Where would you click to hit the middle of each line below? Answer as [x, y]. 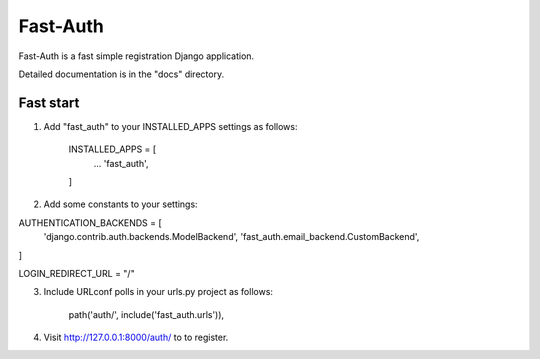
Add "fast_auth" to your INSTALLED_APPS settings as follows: [170, 126]
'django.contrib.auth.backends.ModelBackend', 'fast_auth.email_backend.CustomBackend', [231, 237]
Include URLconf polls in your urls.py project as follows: [158, 292]
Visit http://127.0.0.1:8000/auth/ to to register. [136, 337]
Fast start [49, 102]
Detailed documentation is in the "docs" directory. [121, 74]
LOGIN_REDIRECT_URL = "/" [76, 273]
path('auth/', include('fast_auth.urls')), [146, 314]
